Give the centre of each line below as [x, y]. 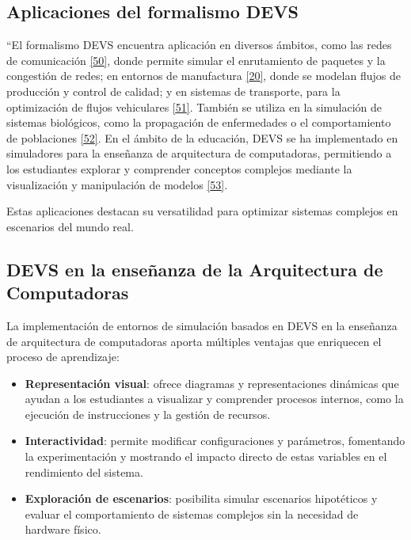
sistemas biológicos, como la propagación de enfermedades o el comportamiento [199, 122]
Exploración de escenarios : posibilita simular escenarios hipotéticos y [201, 498]
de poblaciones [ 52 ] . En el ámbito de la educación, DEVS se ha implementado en [202, 137]
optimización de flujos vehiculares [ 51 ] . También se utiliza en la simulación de [194, 106]
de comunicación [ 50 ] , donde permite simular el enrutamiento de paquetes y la [196, 60]
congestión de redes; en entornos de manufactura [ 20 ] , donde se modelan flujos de [204, 76]
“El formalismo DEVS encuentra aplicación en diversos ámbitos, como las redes [199, 45]
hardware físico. [63, 529]
